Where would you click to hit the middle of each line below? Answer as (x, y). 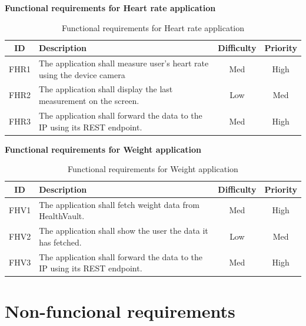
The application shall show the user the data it (124, 231)
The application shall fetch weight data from (119, 204)
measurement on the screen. (89, 101)
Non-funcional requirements (120, 311)
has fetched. (60, 242)
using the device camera (82, 74)
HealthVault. (62, 216)
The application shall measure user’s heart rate (124, 63)
